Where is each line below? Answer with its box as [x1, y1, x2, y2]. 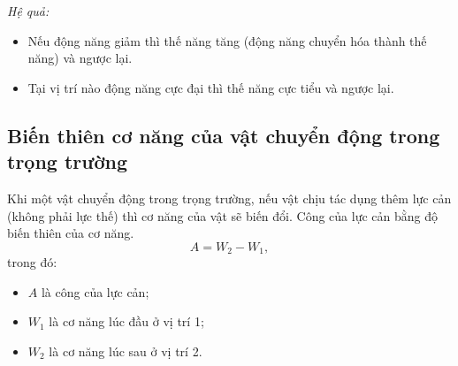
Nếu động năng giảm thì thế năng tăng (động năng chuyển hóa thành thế [27, 31, 427, 50]
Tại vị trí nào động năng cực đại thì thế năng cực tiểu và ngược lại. [27, 78, 394, 96]
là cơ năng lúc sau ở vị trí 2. [49, 341, 202, 360]
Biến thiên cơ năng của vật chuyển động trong [7, 121, 440, 149]
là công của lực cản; [41, 282, 149, 301]
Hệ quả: [7, 2, 50, 19]
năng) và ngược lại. [27, 49, 133, 67]
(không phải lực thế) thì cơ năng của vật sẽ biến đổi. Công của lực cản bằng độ [7, 206, 438, 225]
